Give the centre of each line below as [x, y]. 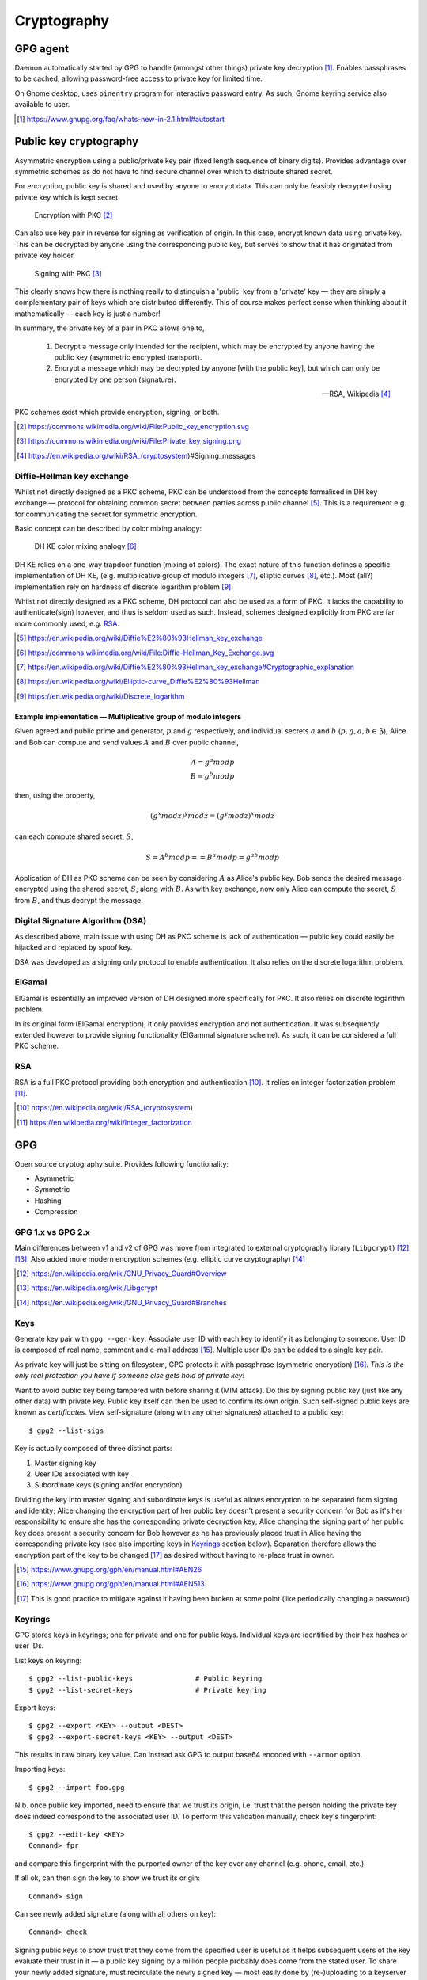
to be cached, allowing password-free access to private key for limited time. [138, 78]
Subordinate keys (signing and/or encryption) [108, 1485]
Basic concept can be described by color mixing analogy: [108, 529]
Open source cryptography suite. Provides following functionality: [122, 1163]
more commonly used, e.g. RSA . [67, 623]
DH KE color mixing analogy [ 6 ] [86, 546]
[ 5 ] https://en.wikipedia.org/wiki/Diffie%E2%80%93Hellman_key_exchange [140, 638]
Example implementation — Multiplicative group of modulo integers [128, 716]
